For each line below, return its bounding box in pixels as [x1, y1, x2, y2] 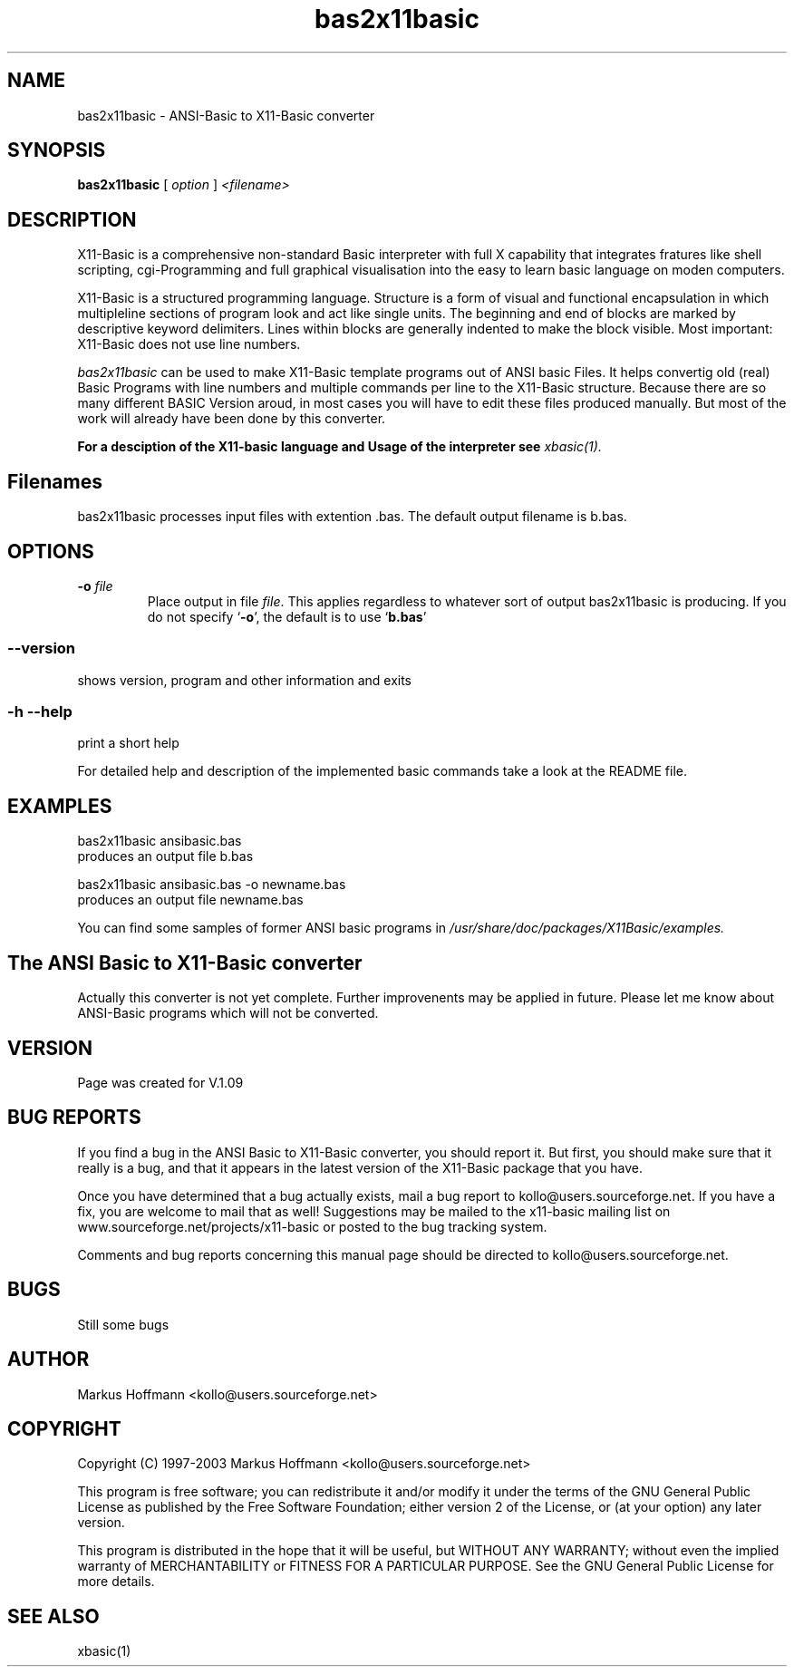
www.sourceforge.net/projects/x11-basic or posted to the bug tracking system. [77, 1218, 547, 1234]
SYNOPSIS [7, 139, 106, 162]
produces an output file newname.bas [77, 892, 304, 908]
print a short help [77, 735, 179, 751]
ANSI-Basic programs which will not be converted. [77, 1005, 379, 1021]
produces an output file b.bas [77, 848, 254, 865]
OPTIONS [7, 539, 94, 563]
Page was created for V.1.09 [77, 1075, 244, 1090]
